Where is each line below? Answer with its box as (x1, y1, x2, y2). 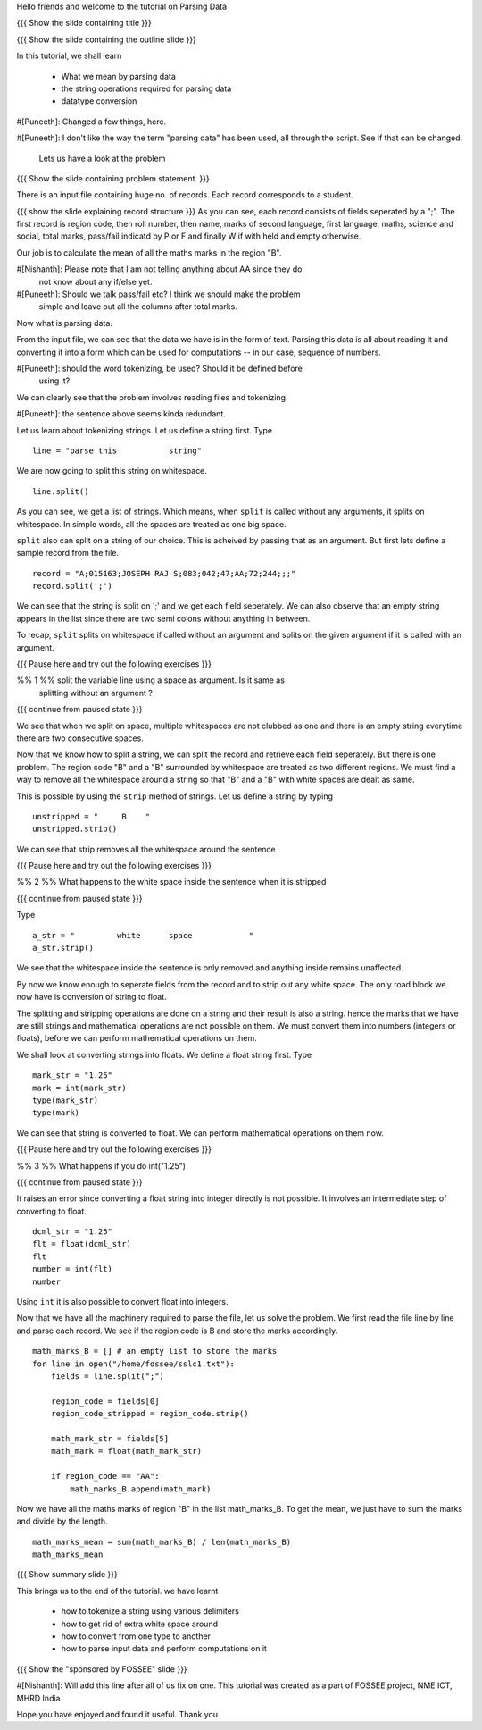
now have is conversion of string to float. (16, 992, 167, 1003)
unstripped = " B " (32, 811, 151, 821)
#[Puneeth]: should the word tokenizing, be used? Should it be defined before (16, 363, 303, 374)
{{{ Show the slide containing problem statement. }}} (16, 172, 210, 183)
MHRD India (16, 1692, 61, 1703)
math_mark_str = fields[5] (50, 1433, 170, 1443)
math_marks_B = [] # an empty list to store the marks (32, 1346, 278, 1356)
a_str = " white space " (32, 930, 254, 940)
